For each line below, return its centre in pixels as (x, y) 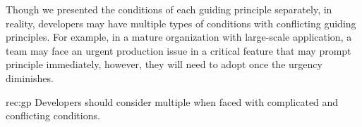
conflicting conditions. (53, 115)
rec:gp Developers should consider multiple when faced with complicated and (172, 101)
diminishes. (30, 78)
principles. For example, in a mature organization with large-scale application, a (179, 37)
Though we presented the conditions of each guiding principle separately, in (169, 9)
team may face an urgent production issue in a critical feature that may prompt (179, 50)
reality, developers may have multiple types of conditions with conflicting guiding (181, 23)
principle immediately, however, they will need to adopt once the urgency (164, 64)
